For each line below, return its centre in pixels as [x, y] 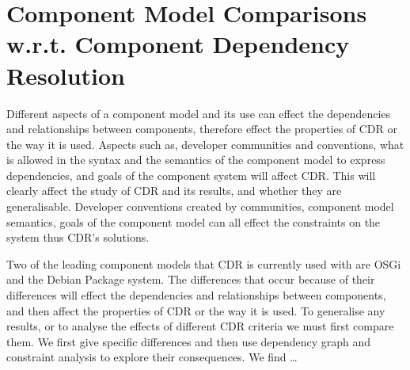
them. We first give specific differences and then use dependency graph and [189, 341]
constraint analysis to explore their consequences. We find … [152, 357]
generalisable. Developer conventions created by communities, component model [200, 206]
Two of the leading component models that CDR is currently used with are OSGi [204, 263]
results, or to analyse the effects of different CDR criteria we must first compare [200, 326]
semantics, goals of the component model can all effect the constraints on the [194, 221]
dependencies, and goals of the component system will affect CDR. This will [191, 175]
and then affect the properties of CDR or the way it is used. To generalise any [196, 310]
